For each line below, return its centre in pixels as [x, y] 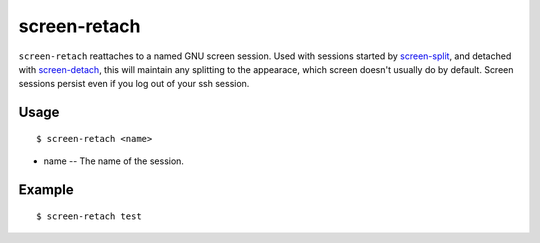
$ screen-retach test [89, 216]
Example [46, 189]
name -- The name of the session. [114, 161]
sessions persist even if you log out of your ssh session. [134, 84]
